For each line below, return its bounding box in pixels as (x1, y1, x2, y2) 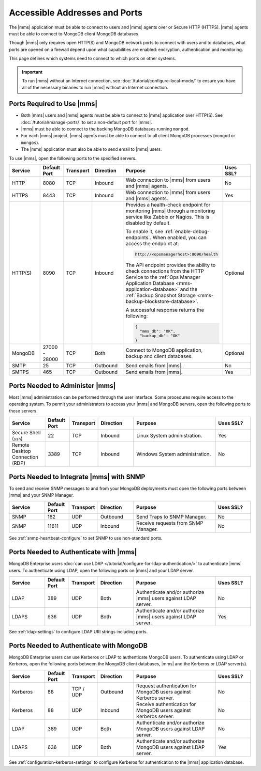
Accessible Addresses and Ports (9, 7, 143, 18)
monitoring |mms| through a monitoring (126, 207, 215, 214)
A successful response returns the (126, 306, 204, 313)
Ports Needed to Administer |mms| (9, 381, 116, 390)
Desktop (12, 448, 31, 455)
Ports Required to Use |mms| (9, 100, 98, 108)
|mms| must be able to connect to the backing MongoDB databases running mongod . (21, 126, 190, 132)
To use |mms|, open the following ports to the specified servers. (9, 155, 137, 161)
